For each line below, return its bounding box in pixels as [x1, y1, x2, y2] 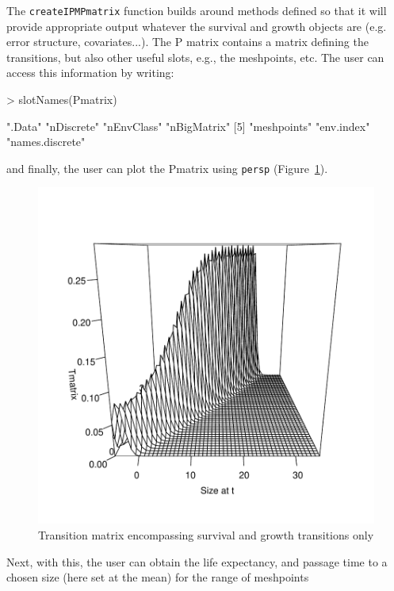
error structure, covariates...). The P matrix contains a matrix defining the [6, 33, 369, 50]
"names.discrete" [6, 133, 86, 150]
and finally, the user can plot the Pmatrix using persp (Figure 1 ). [6, 159, 328, 176]
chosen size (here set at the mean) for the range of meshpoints [6, 569, 309, 585]
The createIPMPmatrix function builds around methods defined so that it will [6, 2, 387, 18]
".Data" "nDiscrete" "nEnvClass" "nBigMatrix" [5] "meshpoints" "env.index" [6, 117, 370, 134]
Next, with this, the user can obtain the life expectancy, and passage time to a [6, 553, 388, 570]
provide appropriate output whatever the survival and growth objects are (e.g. [6, 17, 387, 34]
